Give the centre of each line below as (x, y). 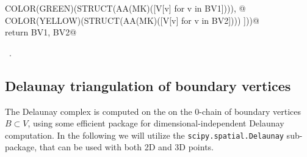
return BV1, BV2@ (41, 32)
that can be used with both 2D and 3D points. (127, 147)
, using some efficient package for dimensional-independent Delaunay (156, 123)
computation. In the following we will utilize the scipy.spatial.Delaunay (144, 135)
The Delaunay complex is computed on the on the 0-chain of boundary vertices (153, 111)
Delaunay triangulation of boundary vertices (148, 85)
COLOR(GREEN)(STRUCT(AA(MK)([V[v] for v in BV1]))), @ (125, 8)
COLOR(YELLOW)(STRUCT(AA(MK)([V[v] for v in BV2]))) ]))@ (132, 20)
